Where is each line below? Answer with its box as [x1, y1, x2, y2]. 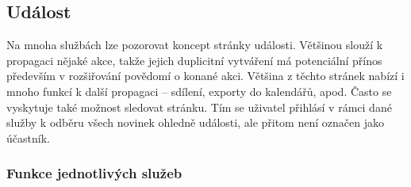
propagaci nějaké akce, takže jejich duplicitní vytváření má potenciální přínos [6, 52, 382, 68]
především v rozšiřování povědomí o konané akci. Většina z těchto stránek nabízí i [6, 67, 405, 84]
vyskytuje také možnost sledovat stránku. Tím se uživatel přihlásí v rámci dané [6, 98, 392, 115]
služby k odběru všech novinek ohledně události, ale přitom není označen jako [6, 114, 384, 131]
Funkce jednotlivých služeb [6, 163, 182, 183]
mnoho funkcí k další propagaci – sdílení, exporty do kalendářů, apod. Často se [6, 82, 392, 99]
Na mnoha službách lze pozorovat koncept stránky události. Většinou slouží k [6, 36, 383, 53]
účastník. [6, 129, 50, 146]
